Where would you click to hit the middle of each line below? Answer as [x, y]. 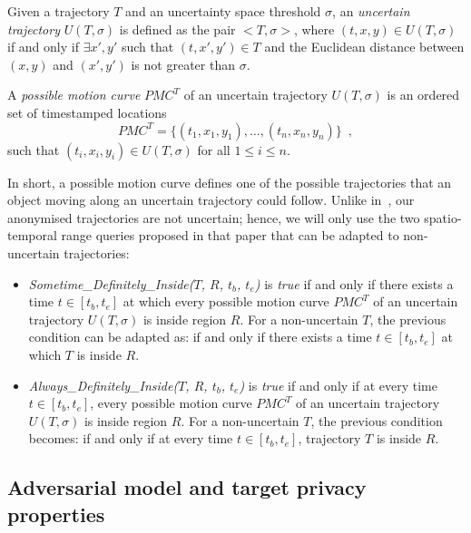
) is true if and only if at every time [338, 385]
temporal [32, 235]
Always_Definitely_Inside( [103, 385]
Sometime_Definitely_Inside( [111, 283]
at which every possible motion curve [226, 301]
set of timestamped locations [87, 112]
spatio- [443, 217]
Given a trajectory [59, 11]
